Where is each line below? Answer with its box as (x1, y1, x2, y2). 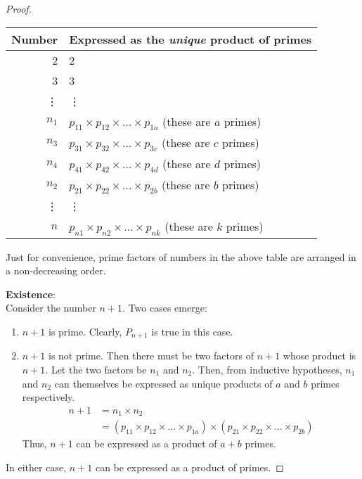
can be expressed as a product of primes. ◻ (95, 459, 284, 474)
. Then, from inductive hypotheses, (192, 362, 342, 376)
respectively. (22, 390, 75, 404)
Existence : (6, 286, 56, 301)
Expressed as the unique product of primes (69, 30, 312, 47)
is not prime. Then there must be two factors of (48, 348, 254, 363)
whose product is (283, 348, 356, 363)
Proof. (6, 1, 32, 15)
